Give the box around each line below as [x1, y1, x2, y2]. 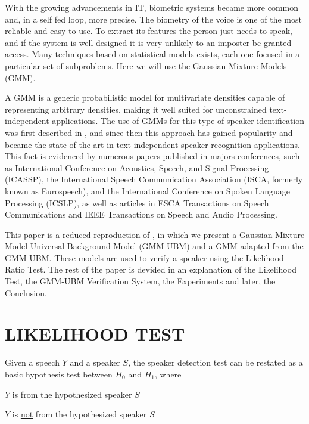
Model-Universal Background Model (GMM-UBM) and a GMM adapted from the [5, 240, 304, 252]
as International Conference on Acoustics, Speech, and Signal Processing [5, 161, 269, 174]
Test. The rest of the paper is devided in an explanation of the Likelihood [27, 263, 296, 276]
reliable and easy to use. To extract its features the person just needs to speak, [5, 24, 292, 37]
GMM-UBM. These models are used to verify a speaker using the [5, 251, 244, 264]
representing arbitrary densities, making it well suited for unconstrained [5, 103, 267, 115]
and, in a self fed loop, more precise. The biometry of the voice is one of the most [5, 13, 302, 25]
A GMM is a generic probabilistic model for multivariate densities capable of [5, 91, 285, 104]
